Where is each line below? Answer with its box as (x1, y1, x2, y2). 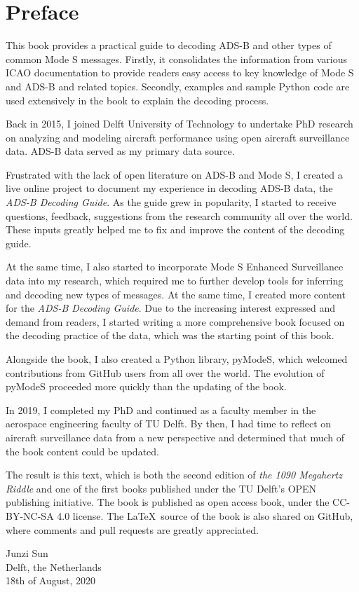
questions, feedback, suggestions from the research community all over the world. (6, 208, 353, 223)
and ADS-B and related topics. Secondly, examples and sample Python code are (6, 78, 350, 93)
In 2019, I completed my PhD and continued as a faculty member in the (6, 402, 316, 417)
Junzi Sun (6, 546, 48, 560)
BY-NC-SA (6, 508, 54, 523)
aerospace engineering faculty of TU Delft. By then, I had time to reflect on (6, 416, 332, 431)
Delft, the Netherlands (6, 559, 102, 574)
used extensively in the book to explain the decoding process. (6, 92, 269, 107)
